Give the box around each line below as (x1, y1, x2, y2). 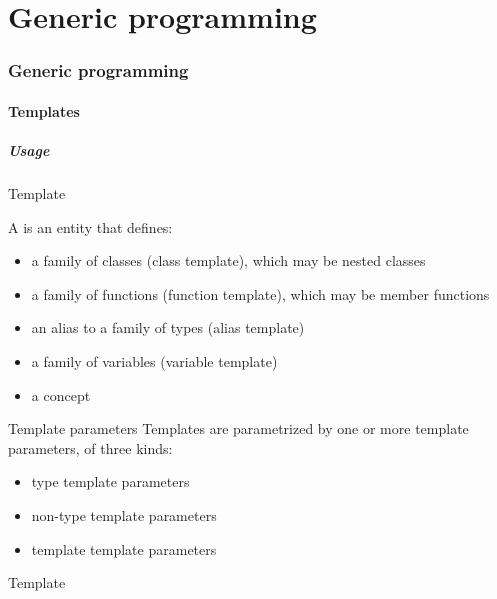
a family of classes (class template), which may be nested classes (31, 250, 426, 271)
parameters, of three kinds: (8, 437, 173, 458)
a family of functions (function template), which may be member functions (31, 283, 490, 304)
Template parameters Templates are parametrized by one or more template (8, 418, 469, 439)
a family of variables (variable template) (31, 350, 278, 371)
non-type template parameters (31, 504, 217, 525)
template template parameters (31, 538, 217, 559)
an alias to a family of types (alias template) (31, 317, 305, 338)
